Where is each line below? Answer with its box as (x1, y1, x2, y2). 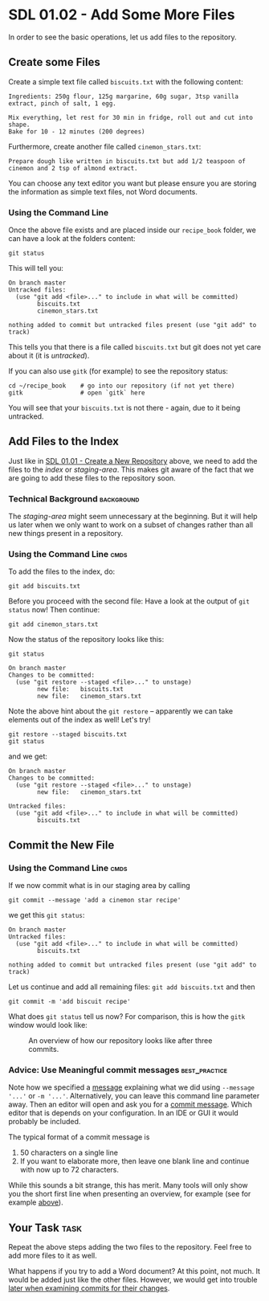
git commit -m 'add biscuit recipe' (8, 998, 131, 1006)
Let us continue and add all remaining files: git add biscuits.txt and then (8, 982, 255, 992)
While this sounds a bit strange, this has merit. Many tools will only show (8, 1180, 249, 1190)
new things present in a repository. (8, 529, 124, 538)
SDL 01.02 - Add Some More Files (8, 6, 235, 24)
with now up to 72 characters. (19, 1165, 119, 1175)
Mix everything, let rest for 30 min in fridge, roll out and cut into (8, 113, 253, 121)
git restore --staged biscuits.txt (8, 730, 128, 738)
